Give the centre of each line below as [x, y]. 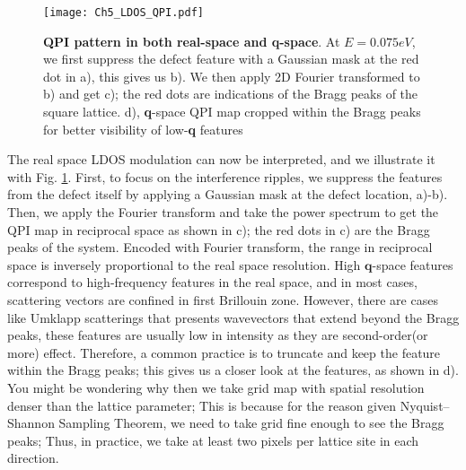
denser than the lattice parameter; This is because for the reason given [202, 405]
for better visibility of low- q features [143, 129]
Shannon [31, 423]
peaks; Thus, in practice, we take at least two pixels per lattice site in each [213, 440]
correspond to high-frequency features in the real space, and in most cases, [212, 282]
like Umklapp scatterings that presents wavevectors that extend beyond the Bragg [233, 317]
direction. [33, 458]
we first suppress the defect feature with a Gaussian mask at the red [231, 59]
